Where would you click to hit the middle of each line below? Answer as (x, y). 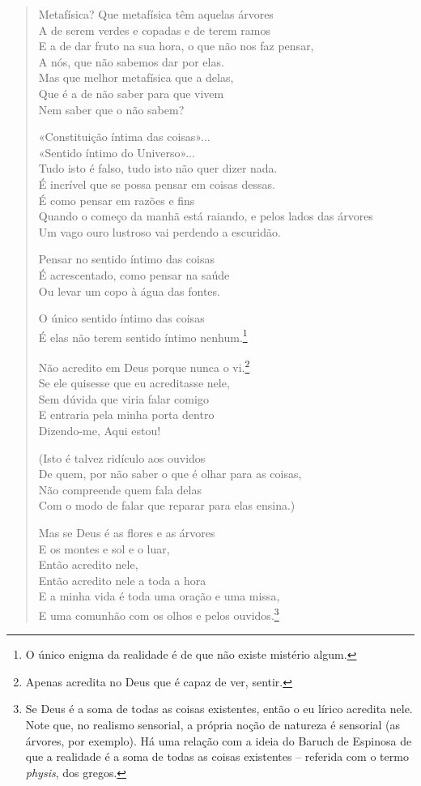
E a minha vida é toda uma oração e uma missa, (159, 596)
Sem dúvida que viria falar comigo (123, 398)
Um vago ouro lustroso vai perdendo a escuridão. (159, 231)
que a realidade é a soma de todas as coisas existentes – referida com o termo (217, 756)
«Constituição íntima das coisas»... (124, 137)
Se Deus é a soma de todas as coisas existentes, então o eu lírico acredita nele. (219, 709)
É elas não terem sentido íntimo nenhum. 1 (143, 335)
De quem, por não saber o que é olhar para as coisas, (170, 474)
